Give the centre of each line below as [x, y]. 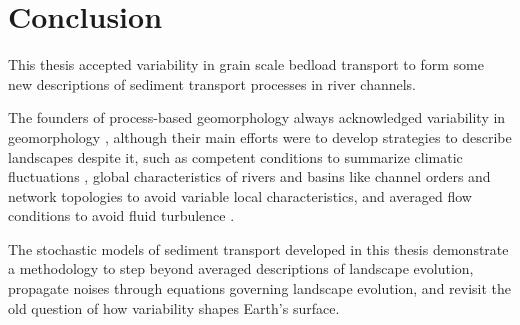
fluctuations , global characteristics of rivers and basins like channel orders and [249, 176]
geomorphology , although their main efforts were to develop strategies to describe [260, 136]
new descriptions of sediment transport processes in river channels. [212, 83]
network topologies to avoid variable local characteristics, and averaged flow [240, 195]
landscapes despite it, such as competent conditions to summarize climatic [235, 156]
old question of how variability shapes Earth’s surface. [174, 307]
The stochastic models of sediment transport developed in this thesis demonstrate [258, 248]
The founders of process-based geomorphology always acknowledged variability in [257, 117]
